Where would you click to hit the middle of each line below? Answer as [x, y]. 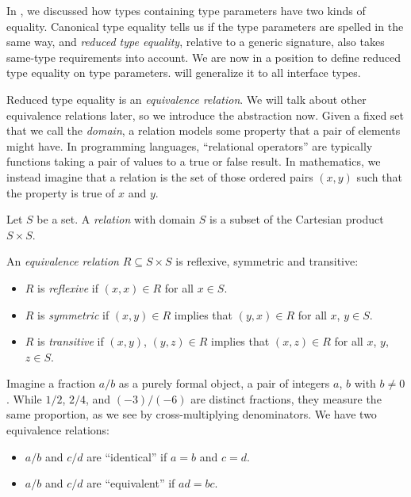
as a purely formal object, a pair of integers [224, 383]
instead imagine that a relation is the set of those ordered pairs [160, 176]
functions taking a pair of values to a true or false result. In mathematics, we [194, 161]
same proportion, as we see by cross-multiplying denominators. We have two [192, 414]
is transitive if [71, 341]
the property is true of [61, 192]
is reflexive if [68, 287]
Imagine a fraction [51, 383]
